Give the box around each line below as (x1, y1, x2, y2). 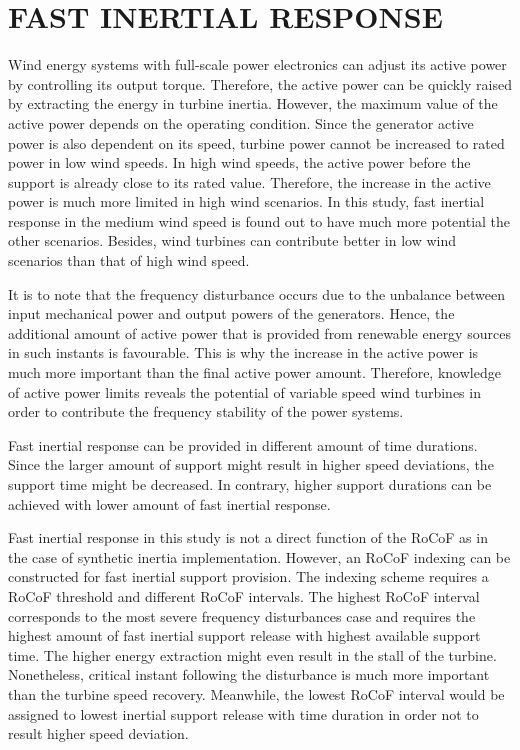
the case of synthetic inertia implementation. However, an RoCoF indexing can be (8, 546, 511, 567)
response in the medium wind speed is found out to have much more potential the (8, 210, 511, 231)
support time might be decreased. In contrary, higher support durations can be (8, 474, 492, 494)
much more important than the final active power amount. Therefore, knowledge (8, 362, 501, 383)
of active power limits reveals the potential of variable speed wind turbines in (8, 381, 481, 402)
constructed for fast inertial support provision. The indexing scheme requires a (8, 566, 489, 587)
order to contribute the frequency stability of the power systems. (8, 401, 404, 422)
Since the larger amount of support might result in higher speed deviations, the (8, 454, 494, 475)
